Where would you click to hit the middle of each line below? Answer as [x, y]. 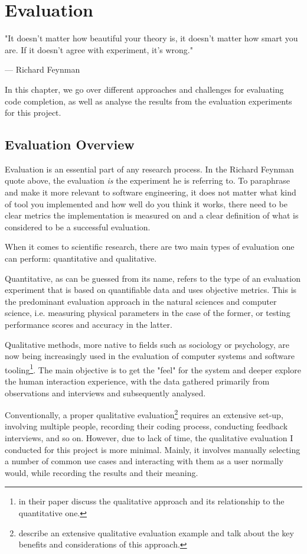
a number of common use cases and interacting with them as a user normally [144, 461]
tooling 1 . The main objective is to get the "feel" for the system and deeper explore [153, 369]
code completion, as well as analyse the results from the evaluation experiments [148, 101]
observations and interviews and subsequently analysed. [105, 392]
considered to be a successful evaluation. [78, 227]
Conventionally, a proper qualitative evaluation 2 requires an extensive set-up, [144, 414]
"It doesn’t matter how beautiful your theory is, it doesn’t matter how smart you [151, 38]
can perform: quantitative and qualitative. [81, 258]
